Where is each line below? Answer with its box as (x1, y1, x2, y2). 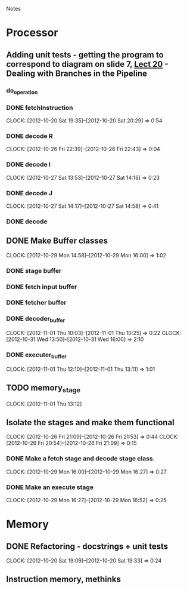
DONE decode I (6, 161, 51, 169)
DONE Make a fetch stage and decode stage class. (6, 454, 155, 463)
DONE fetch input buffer (6, 282, 77, 291)
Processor (6, 26, 58, 39)
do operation (6, 86, 38, 96)
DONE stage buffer (6, 266, 62, 275)
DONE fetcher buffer (6, 299, 67, 307)
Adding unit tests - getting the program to (6, 50, 164, 60)
